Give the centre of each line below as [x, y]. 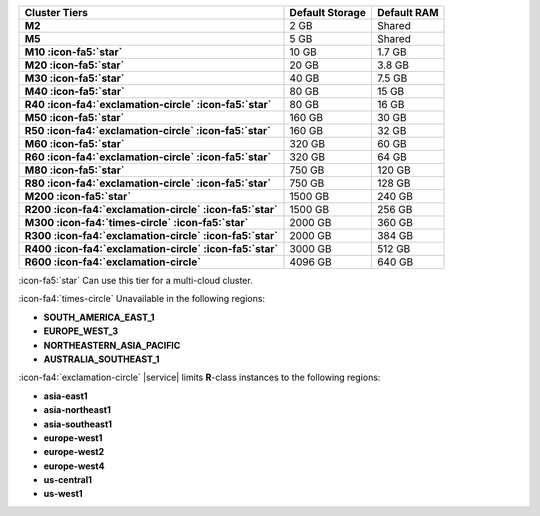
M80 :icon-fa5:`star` [74, 170]
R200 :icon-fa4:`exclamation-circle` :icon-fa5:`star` [151, 209]
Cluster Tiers [56, 12]
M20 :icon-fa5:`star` [74, 65]
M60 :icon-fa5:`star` [74, 143]
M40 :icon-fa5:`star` [74, 91]
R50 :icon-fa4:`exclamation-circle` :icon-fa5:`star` [148, 130]
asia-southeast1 [78, 424]
